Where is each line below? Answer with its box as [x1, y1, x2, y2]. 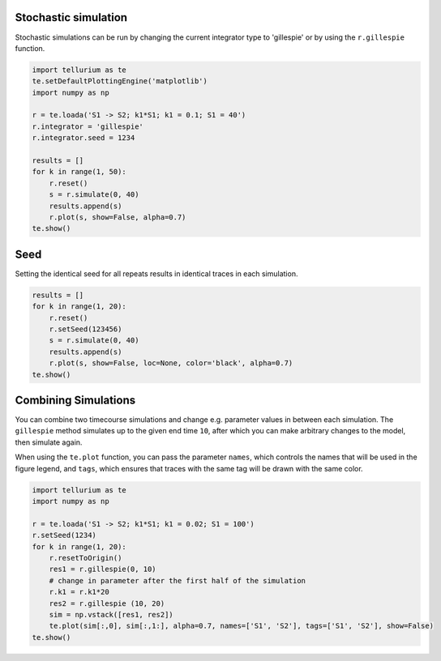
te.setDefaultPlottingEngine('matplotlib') [32, 77, 208, 86]
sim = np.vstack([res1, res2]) [49, 610, 173, 619]
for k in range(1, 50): [32, 167, 127, 177]
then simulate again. [15, 437, 83, 447]
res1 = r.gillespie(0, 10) [49, 565, 157, 574]
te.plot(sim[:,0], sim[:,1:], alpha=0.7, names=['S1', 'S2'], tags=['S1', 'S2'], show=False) [49, 621, 434, 631]
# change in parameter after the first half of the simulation [49, 576, 306, 585]
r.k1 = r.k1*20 [49, 587, 109, 597]
